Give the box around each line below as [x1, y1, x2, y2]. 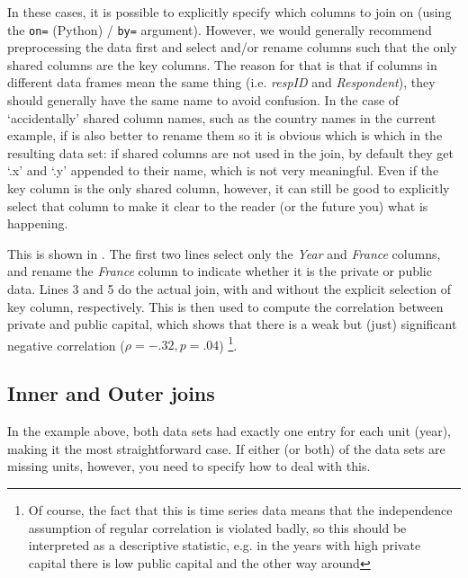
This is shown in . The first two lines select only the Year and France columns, [7, 244, 441, 262]
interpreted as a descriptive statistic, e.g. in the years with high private [28, 536, 421, 555]
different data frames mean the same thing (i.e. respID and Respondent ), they [7, 73, 436, 92]
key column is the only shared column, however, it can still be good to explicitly [7, 179, 450, 197]
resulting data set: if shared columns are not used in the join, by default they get [7, 143, 454, 162]
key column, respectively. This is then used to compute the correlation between [7, 297, 444, 316]
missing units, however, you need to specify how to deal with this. [7, 457, 371, 476]
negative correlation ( [7, 335, 125, 354]
